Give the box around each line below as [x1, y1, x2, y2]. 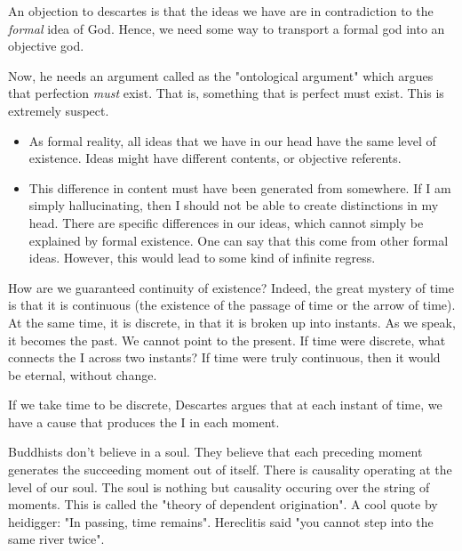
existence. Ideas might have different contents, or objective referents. [28, 149, 402, 167]
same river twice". [8, 530, 105, 548]
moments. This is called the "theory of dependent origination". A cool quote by [8, 495, 438, 514]
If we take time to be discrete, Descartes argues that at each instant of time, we [8, 395, 442, 414]
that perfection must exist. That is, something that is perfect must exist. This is [8, 84, 444, 102]
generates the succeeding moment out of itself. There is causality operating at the [8, 460, 452, 479]
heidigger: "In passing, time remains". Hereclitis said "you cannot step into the [8, 512, 434, 531]
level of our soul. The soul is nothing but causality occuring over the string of [8, 477, 430, 496]
